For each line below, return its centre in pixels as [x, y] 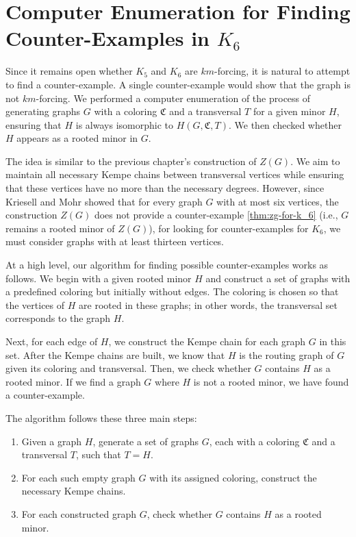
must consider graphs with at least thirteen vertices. [115, 241]
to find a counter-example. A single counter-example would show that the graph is [178, 84]
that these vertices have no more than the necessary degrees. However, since [165, 188]
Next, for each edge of [52, 341]
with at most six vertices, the [278, 201]
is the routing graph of [287, 354]
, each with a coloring [254, 441]
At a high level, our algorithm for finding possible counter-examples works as [167, 265]
